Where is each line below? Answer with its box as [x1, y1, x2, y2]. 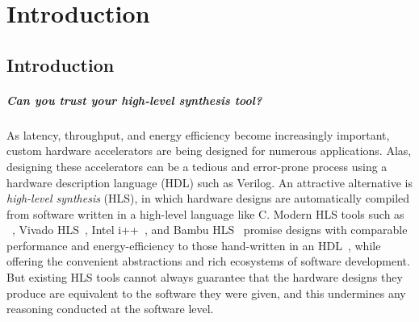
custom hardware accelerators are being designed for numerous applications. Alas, [6, 142, 412, 159]
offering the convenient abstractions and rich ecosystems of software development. [6, 253, 410, 270]
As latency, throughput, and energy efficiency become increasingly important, [6, 126, 390, 143]
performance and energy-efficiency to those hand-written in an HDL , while [6, 236, 381, 253]
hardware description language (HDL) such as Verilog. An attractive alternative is [6, 174, 413, 190]
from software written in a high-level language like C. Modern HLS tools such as [6, 205, 404, 222]
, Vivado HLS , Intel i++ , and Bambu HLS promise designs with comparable [12, 221, 408, 238]
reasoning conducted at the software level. [6, 300, 214, 317]
